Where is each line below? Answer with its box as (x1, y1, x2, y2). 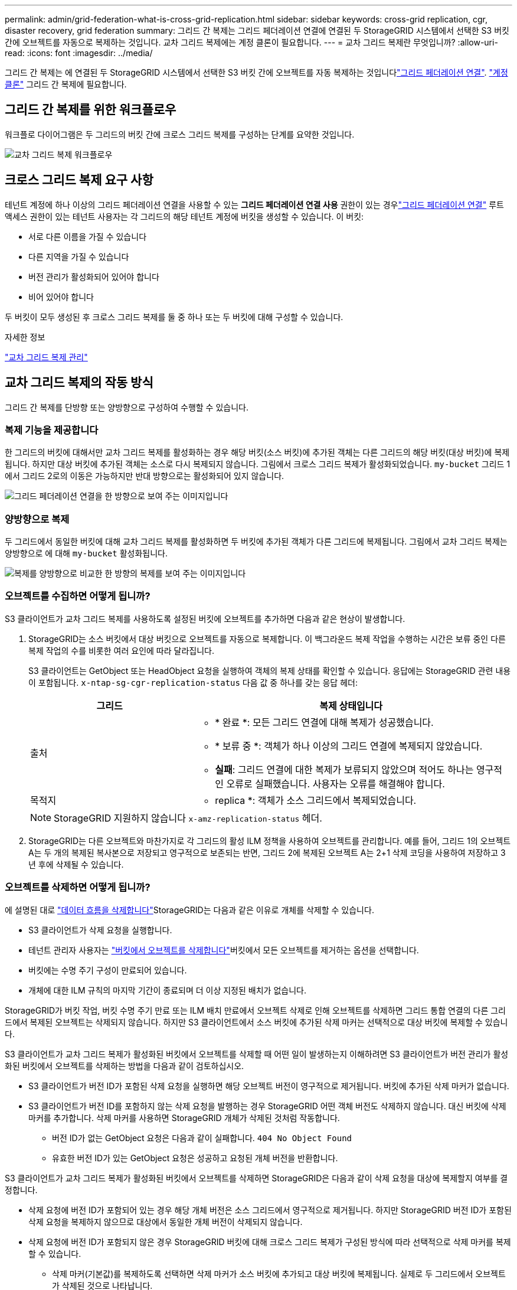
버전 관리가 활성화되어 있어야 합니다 (28, 271, 159, 282)
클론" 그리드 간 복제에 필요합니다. (5, 79, 127, 89)
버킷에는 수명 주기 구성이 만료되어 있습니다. (28, 965, 187, 975)
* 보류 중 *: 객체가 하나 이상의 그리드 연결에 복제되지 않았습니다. (215, 740, 483, 752)
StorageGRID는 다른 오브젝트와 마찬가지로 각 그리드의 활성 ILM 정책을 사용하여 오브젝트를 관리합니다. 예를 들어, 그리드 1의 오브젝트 (28, 835, 511, 846)
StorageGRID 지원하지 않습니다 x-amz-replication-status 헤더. (54, 812, 322, 824)
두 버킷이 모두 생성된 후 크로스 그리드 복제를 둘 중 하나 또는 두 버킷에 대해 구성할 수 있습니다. (5, 311, 343, 322)
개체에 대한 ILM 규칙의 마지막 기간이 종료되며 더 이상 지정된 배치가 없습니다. (28, 985, 306, 995)
